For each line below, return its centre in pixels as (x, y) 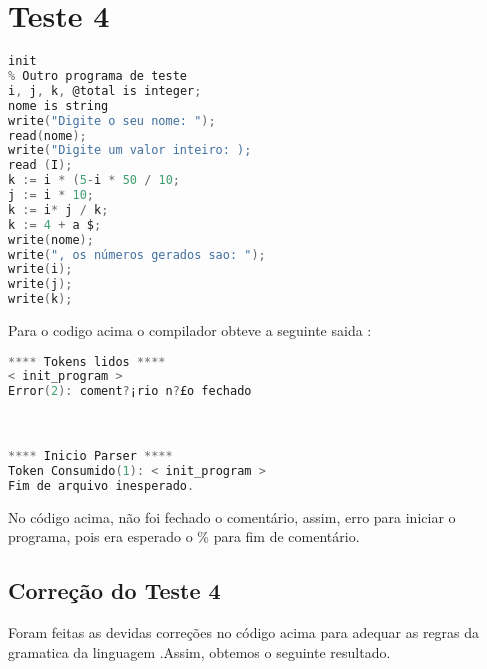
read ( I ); (40, 165)
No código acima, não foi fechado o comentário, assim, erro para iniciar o (232, 516)
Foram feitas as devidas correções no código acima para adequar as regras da (244, 632)
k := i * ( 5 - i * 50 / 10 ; (94, 180)
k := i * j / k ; (58, 209)
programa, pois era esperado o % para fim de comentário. (184, 536)
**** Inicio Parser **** (90, 456)
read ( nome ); (47, 135)
